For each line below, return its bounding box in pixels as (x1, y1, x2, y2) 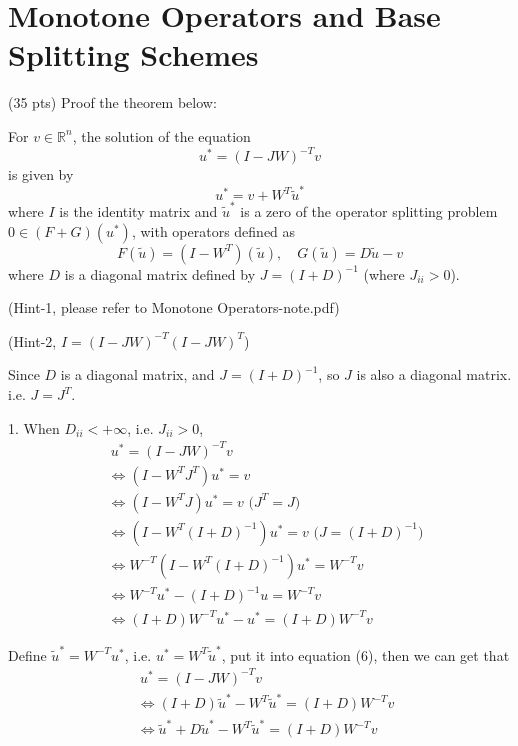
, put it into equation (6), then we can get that (221, 644, 510, 665)
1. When (8, 417, 60, 438)
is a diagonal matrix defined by (64, 263, 256, 284)
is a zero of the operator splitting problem (240, 201, 498, 222)
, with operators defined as (131, 220, 296, 241)
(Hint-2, (8, 330, 57, 351)
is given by (8, 164, 74, 184)
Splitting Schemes (8, 34, 259, 75)
